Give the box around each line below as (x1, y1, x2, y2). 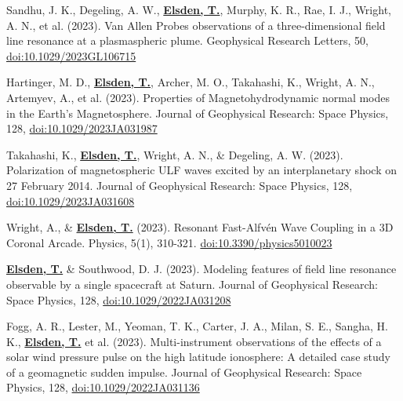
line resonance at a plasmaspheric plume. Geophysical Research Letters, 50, (6, 32, 369, 49)
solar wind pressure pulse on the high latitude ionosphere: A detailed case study (6, 348, 390, 365)
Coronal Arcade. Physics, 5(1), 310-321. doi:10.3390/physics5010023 (6, 234, 332, 250)
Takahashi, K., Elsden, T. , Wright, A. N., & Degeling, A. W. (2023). (6, 146, 343, 162)
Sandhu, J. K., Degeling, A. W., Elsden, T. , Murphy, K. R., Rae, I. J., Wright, (6, 2, 391, 17)
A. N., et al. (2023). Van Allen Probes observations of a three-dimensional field (6, 16, 386, 33)
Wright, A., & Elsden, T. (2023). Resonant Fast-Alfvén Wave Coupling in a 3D (6, 219, 394, 235)
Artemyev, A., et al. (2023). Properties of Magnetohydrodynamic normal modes (6, 89, 390, 105)
